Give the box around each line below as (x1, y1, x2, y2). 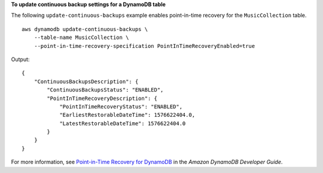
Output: (11, 56, 30, 63)
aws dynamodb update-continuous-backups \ (22, 26, 148, 32)
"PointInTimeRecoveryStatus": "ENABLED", (59, 103, 182, 110)
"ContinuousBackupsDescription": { (33, 78, 139, 85)
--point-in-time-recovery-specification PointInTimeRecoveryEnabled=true (33, 43, 255, 49)
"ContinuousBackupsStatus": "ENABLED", (47, 87, 164, 93)
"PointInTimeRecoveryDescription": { (47, 95, 158, 102)
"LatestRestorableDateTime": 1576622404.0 (59, 120, 186, 127)
